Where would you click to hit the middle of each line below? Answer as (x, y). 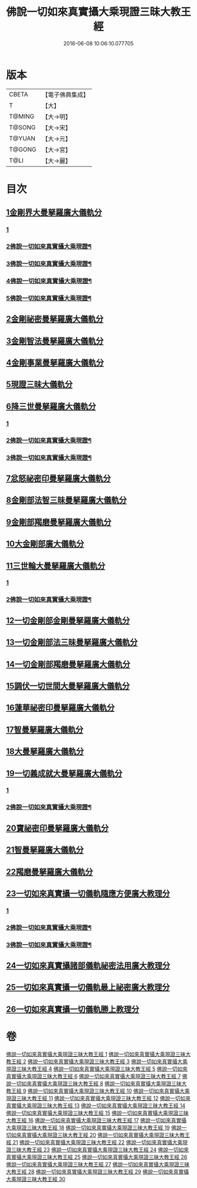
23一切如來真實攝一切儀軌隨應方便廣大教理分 (88, 893)
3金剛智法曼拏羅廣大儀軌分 (55, 341)
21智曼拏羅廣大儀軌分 (45, 850)
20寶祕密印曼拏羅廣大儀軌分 (57, 828)
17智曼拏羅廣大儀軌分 (45, 729)
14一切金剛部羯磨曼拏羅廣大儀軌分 (68, 664)
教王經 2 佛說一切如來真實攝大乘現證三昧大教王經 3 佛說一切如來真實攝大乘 (97, 1061)
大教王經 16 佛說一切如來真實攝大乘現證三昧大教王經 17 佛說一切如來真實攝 (96, 1120)
